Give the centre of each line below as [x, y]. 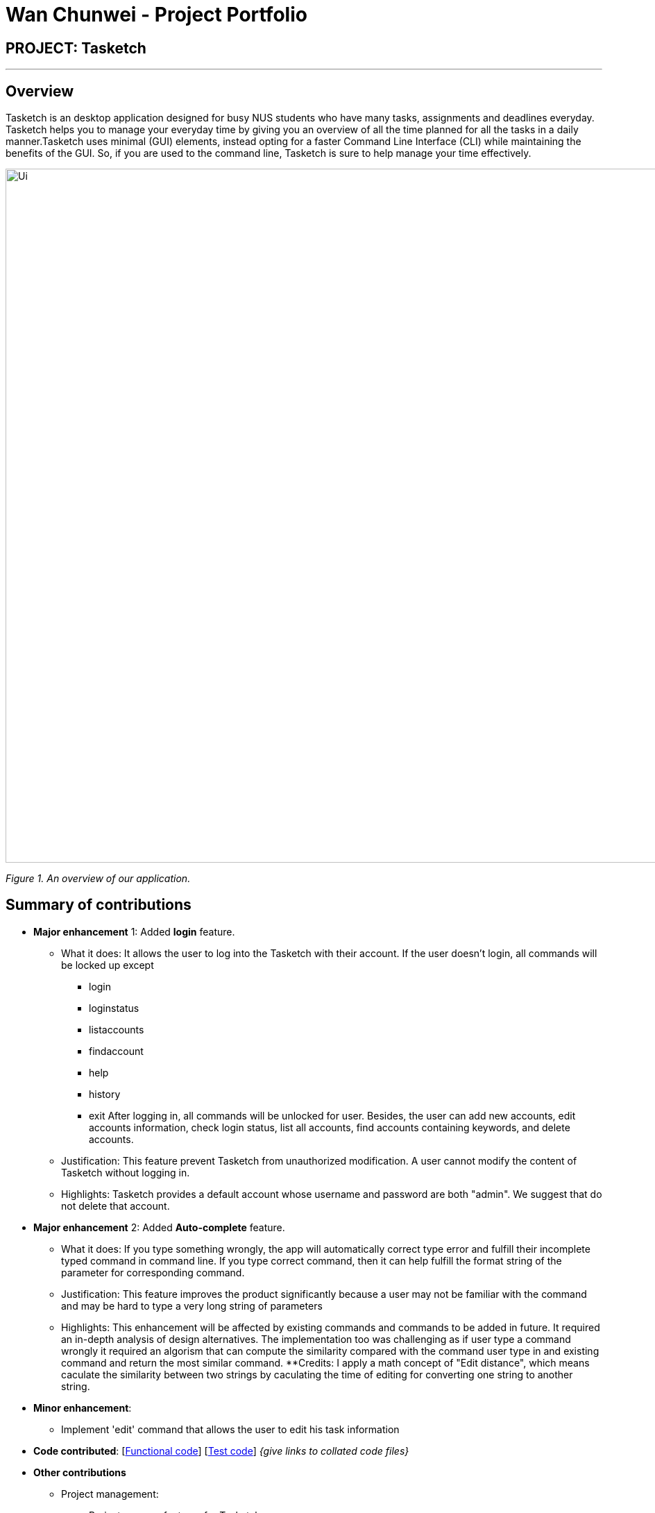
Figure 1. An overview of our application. [98, 879]
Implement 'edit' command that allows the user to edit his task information [230, 1429]
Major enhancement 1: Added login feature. [134, 931]
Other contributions [80, 1472]
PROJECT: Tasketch [76, 48]
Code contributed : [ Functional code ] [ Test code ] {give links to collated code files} [221, 1451]
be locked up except [108, 965]
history [105, 1094]
